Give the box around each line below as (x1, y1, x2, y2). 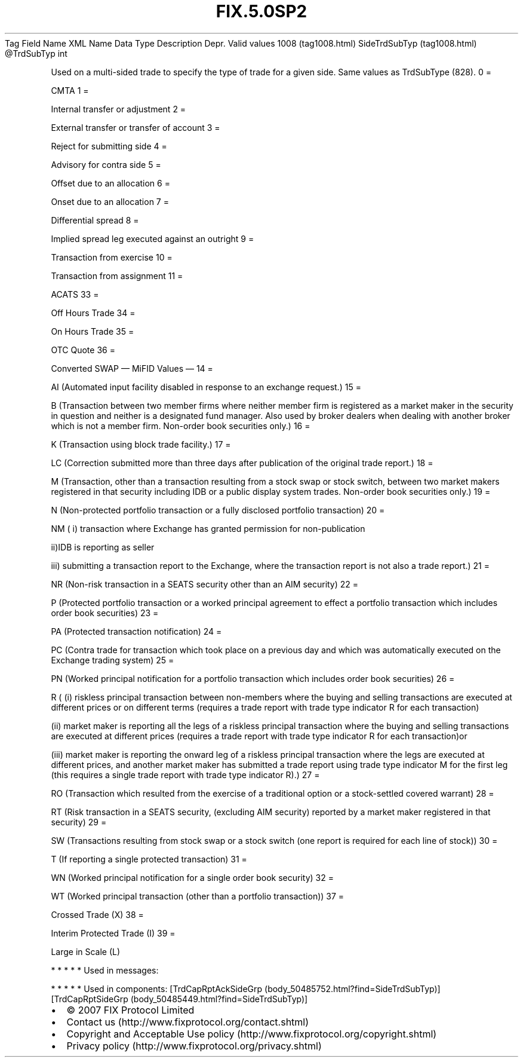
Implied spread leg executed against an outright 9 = (51, 233, 254, 244)
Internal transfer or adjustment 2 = (51, 103, 186, 114)
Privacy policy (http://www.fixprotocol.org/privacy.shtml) (66, 1039, 322, 1052)
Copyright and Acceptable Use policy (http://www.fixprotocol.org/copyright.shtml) (66, 1027, 437, 1040)
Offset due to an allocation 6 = (51, 177, 170, 188)
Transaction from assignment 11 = (51, 270, 183, 281)
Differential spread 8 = (51, 215, 139, 225)
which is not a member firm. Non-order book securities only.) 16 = (51, 420, 310, 431)
